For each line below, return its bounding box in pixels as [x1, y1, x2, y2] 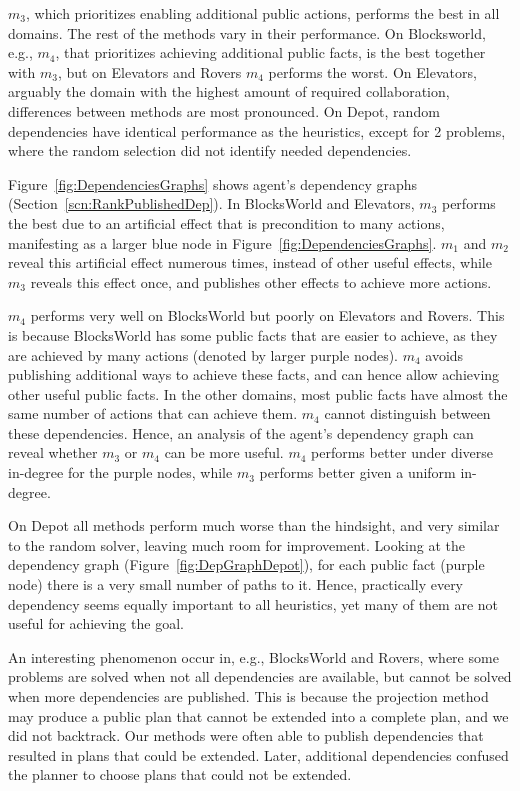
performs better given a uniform [259, 462, 456, 483]
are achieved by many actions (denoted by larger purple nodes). [8, 344, 398, 365]
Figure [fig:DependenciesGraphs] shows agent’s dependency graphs [8, 173, 418, 194]
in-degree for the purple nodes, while [8, 462, 233, 483]
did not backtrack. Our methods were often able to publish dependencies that [8, 725, 484, 746]
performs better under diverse [311, 442, 494, 463]
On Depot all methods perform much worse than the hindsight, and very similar [8, 515, 500, 536]
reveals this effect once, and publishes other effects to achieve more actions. [30, 271, 492, 292]
